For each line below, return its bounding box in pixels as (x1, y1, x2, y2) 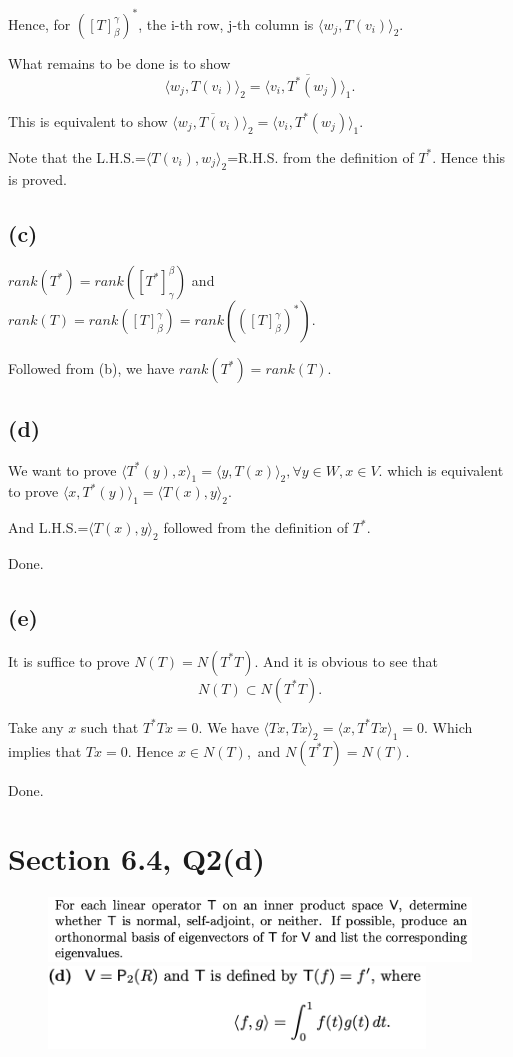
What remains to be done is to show (8, 52, 231, 73)
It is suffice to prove (8, 650, 130, 671)
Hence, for (8, 13, 71, 34)
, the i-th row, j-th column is (138, 13, 314, 34)
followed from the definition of (163, 517, 349, 538)
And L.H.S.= (8, 517, 89, 538)
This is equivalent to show (8, 110, 168, 131)
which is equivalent (387, 459, 504, 480)
